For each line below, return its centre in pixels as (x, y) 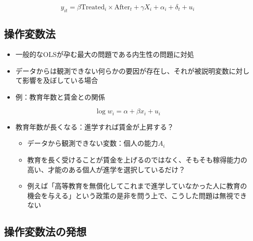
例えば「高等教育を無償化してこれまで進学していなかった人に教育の (137, 186)
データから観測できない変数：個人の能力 (93, 143)
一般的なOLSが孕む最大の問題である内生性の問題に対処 (105, 54)
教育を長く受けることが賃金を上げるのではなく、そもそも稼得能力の (137, 160)
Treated (93, 7)
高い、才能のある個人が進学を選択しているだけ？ (106, 169)
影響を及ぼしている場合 (60, 80)
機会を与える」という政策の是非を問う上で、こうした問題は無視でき (137, 195)
